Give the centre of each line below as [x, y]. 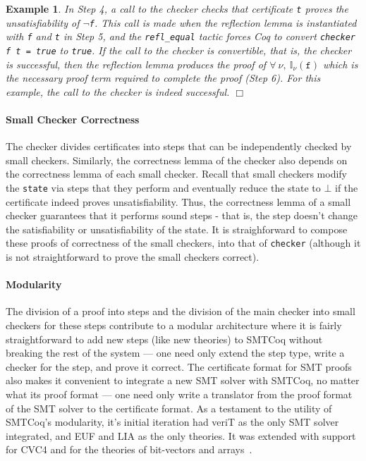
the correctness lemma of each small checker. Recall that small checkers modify [177, 174]
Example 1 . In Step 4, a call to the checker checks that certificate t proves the [177, 8]
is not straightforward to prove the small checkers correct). [133, 257]
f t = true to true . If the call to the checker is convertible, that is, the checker [179, 50]
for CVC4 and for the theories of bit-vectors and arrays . [129, 449]
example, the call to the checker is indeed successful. [118, 91]
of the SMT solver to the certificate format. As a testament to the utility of [169, 408]
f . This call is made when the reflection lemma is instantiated [223, 22]
